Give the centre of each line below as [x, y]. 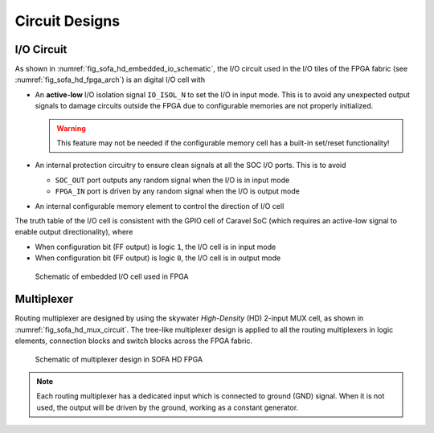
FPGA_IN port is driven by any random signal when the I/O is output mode [178, 191]
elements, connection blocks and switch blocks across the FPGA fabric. [134, 341]
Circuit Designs [68, 21]
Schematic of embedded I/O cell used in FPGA [112, 276]
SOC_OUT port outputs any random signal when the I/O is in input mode [172, 180]
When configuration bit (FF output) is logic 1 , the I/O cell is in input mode [156, 247]
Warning [71, 128]
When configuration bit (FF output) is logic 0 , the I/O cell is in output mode [158, 258]
